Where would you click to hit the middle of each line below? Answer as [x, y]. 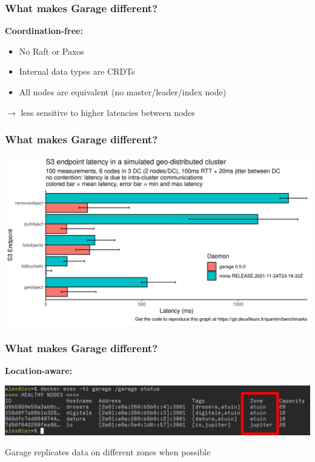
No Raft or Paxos [51, 51]
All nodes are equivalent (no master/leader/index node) [123, 92]
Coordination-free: [44, 31]
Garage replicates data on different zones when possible [108, 452]
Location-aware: [39, 371]
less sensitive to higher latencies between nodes [108, 112]
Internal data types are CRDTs [77, 71]
